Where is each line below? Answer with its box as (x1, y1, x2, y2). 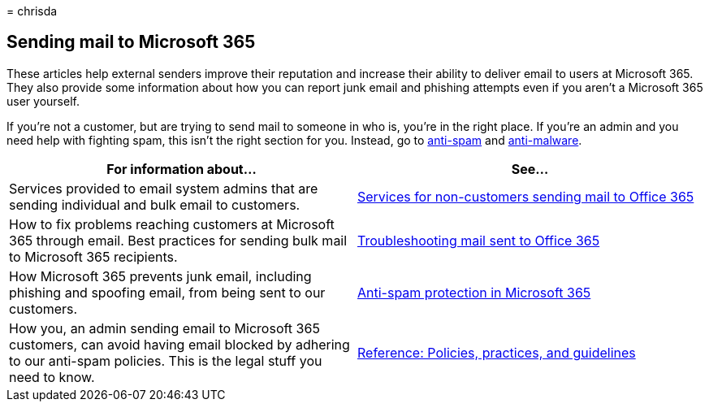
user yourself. (6, 93, 80, 108)
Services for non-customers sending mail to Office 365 (357, 188, 694, 205)
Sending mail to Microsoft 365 (6, 32, 256, 53)
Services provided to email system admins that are (9, 180, 318, 197)
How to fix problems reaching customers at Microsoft (9, 215, 335, 232)
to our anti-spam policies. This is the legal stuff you (9, 352, 322, 369)
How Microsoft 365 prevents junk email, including (9, 267, 312, 284)
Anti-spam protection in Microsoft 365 (357, 284, 591, 301)
